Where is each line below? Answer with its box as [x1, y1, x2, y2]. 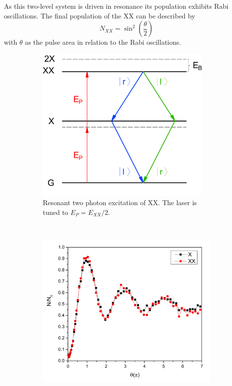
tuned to [43, 207, 69, 217]
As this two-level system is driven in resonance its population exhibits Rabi [4, 1, 229, 11]
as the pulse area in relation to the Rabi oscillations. [25, 37, 181, 47]
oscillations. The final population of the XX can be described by [4, 10, 196, 20]
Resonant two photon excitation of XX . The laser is [43, 197, 197, 208]
